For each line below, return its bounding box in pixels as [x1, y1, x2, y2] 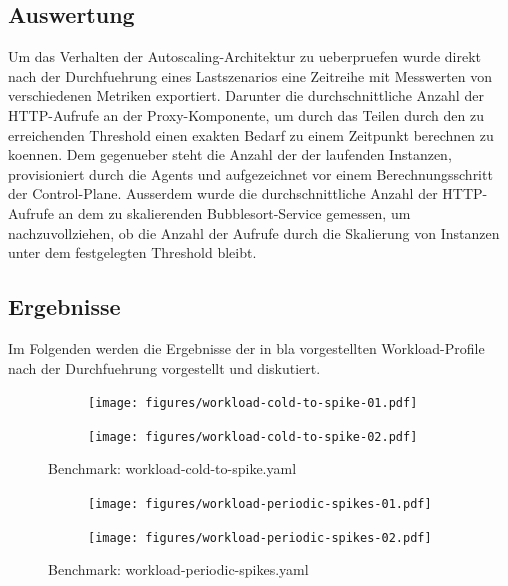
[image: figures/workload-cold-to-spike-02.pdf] [88, 429, 418, 444]
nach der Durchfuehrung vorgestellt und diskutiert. [8, 357, 321, 378]
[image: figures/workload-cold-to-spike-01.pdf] [88, 396, 418, 411]
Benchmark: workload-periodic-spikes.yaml [48, 559, 309, 580]
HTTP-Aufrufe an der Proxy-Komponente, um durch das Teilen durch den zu [8, 104, 484, 125]
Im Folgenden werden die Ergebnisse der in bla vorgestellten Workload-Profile [8, 337, 485, 358]
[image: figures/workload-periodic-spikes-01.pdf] [88, 497, 432, 512]
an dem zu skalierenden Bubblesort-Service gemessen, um [58, 202, 411, 223]
